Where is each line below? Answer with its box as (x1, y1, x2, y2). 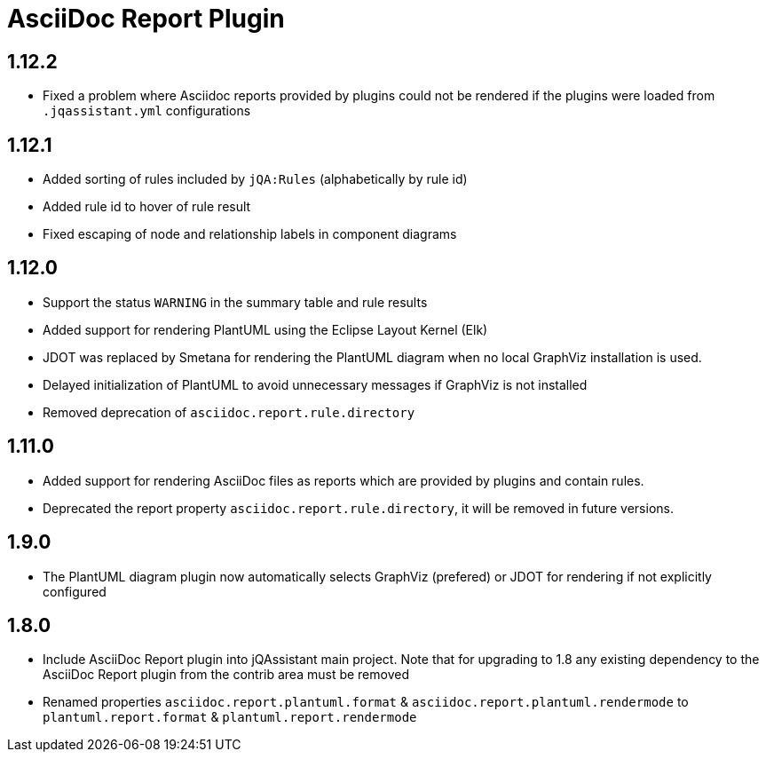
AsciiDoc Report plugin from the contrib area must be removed (43, 667, 409, 683)
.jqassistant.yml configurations (43, 103, 251, 119)
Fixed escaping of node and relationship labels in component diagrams (43, 226, 457, 242)
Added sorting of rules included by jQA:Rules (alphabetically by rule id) (43, 171, 468, 187)
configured (43, 583, 107, 599)
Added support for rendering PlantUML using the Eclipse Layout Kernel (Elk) (43, 321, 488, 337)
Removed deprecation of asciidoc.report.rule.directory (43, 404, 415, 420)
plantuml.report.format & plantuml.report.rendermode (43, 709, 417, 725)
